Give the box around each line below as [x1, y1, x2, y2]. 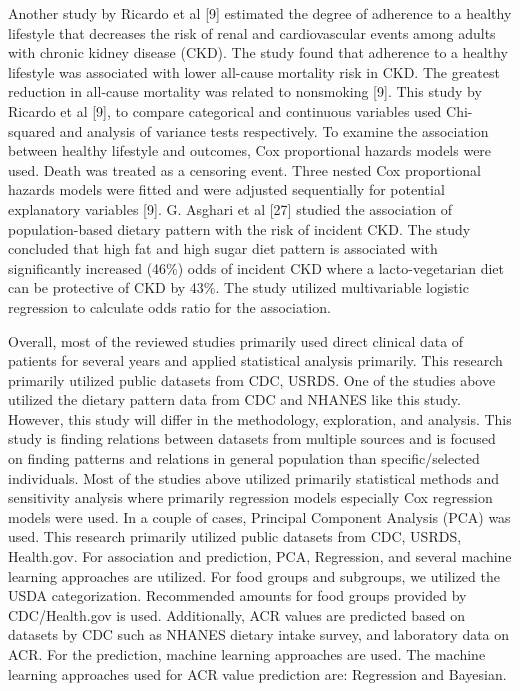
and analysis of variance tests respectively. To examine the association [59, 120, 489, 141]
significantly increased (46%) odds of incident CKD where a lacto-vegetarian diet [8, 257, 504, 278]
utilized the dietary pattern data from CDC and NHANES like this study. [8, 389, 461, 410]
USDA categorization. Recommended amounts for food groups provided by [8, 585, 467, 606]
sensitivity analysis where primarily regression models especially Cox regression [8, 487, 493, 508]
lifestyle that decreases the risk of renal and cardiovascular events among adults [8, 22, 496, 43]
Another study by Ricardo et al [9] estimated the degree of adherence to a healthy [8, 3, 512, 23]
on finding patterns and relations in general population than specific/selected [8, 448, 480, 469]
